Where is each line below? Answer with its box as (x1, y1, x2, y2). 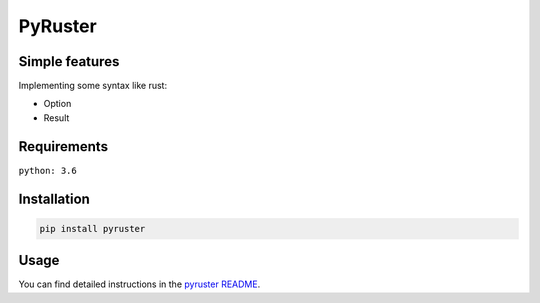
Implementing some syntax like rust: (18, 80, 168, 92)
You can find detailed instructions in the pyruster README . (18, 278, 261, 290)
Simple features (18, 53, 120, 70)
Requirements (18, 138, 109, 155)
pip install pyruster (39, 223, 146, 234)
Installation (18, 190, 90, 207)
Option (43, 98, 72, 110)
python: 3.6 (18, 165, 77, 176)
